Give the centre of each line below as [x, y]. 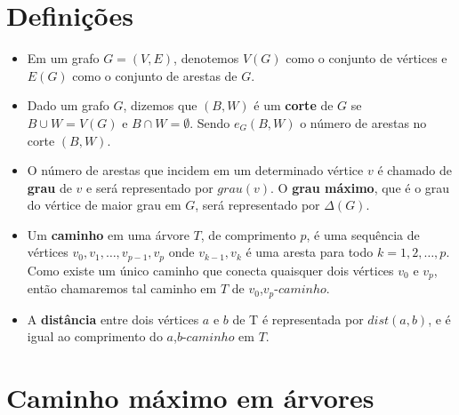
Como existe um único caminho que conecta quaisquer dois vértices [210, 270]
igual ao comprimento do [95, 336]
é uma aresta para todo [310, 252]
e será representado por [150, 187]
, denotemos [206, 58]
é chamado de [415, 170]
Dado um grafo [68, 105]
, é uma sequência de [363, 234]
